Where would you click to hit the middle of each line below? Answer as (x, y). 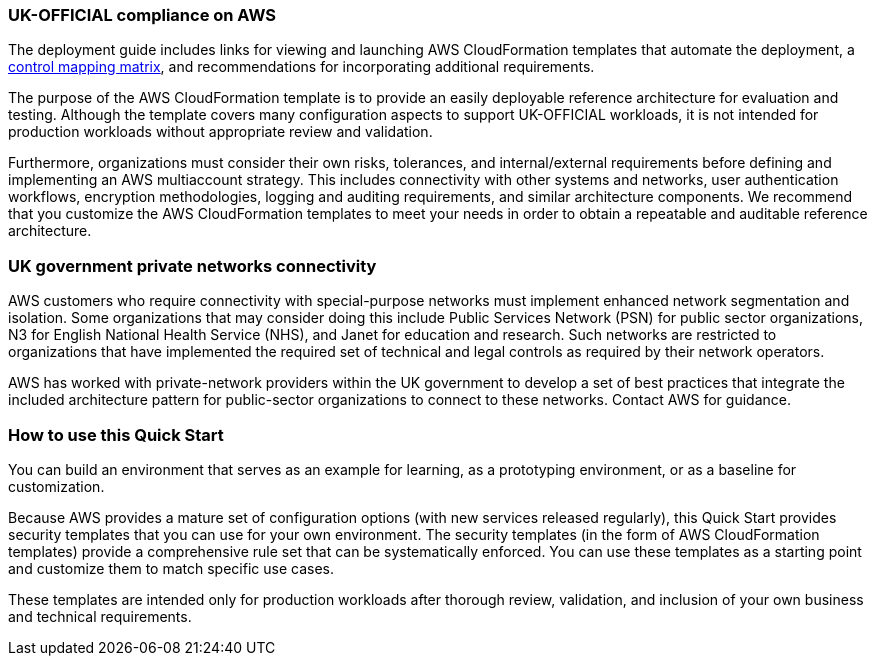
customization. (56, 486)
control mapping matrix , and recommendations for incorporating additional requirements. (301, 67)
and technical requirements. (100, 616)
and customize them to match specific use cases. (171, 568)
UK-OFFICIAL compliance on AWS (142, 15)
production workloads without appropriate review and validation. (220, 132)
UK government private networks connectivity (192, 265)
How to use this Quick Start (116, 434)
